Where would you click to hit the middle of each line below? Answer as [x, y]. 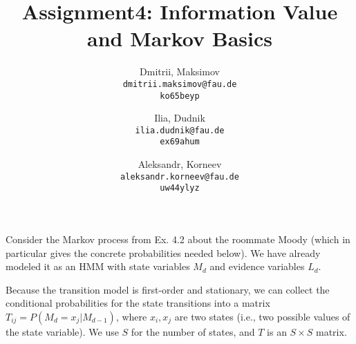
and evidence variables [257, 266]
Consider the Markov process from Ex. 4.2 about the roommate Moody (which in [178, 239]
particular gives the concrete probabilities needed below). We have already [163, 252]
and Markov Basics [180, 38]
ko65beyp [180, 96]
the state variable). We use [62, 332]
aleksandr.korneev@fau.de [180, 176]
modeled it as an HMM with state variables [98, 266]
